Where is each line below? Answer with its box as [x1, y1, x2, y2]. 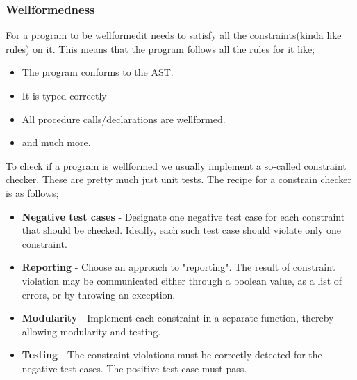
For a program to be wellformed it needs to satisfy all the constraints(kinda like [6, 28, 342, 42]
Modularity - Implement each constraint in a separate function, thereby [22, 310, 334, 325]
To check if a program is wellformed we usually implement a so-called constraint [6, 158, 347, 173]
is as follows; [6, 185, 59, 200]
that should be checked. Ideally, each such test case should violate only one [22, 223, 342, 237]
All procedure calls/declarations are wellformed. [22, 111, 226, 126]
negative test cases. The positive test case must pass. [22, 361, 247, 375]
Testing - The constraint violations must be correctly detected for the [22, 347, 322, 362]
